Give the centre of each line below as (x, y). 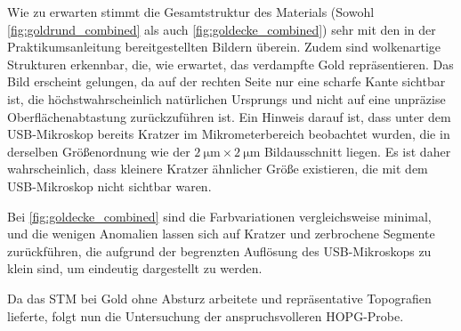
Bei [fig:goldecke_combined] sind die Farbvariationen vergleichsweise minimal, (219, 216)
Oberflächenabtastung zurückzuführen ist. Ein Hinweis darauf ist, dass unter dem (229, 116)
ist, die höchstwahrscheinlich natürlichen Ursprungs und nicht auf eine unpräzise (226, 98)
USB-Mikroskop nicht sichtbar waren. (109, 186)
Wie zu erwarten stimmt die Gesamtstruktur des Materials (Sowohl (191, 12)
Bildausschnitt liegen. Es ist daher (357, 151)
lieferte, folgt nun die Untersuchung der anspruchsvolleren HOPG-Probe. (206, 315)
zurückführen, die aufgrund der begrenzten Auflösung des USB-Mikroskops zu (219, 250)
